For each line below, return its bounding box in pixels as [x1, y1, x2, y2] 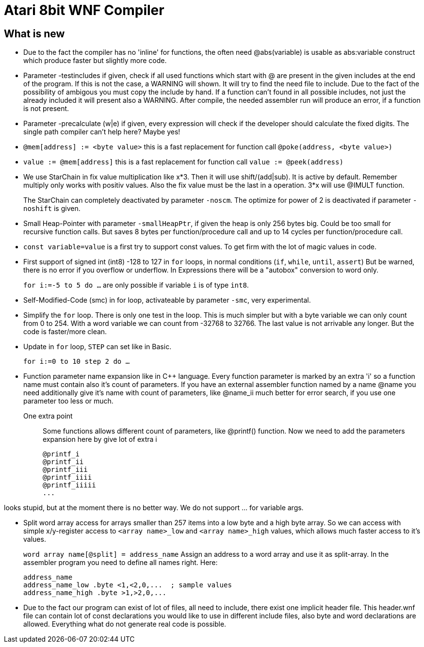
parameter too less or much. [23, 397, 114, 405]
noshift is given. [23, 204, 81, 213]
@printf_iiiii [43, 481, 96, 489]
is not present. [23, 104, 69, 113]
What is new [4, 27, 65, 40]
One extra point [23, 412, 73, 421]
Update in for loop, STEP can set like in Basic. [23, 342, 172, 351]
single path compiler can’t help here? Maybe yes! [23, 128, 180, 136]
